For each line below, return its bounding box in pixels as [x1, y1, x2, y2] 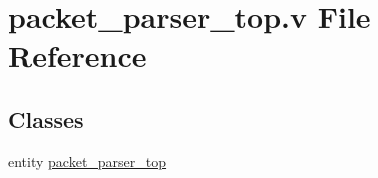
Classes [8, 103, 84, 134]
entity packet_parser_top [8, 150, 167, 171]
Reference [8, 35, 147, 76]
